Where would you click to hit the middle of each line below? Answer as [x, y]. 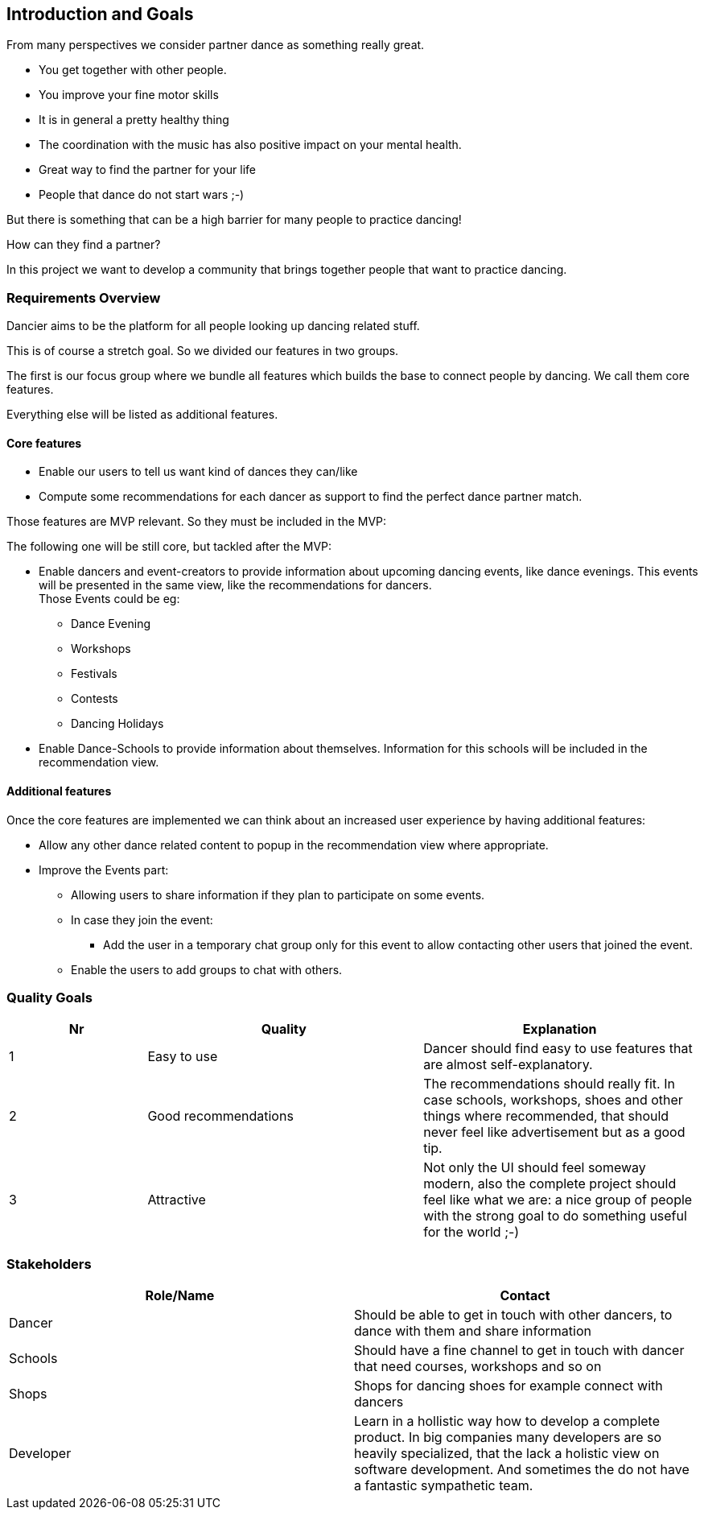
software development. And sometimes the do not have [522, 1470]
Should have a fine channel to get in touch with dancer [519, 1351]
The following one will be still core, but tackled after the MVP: [169, 547]
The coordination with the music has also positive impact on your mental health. [250, 145]
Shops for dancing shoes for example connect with [508, 1386]
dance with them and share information [473, 1331]
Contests [95, 699]
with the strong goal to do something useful [555, 1216]
